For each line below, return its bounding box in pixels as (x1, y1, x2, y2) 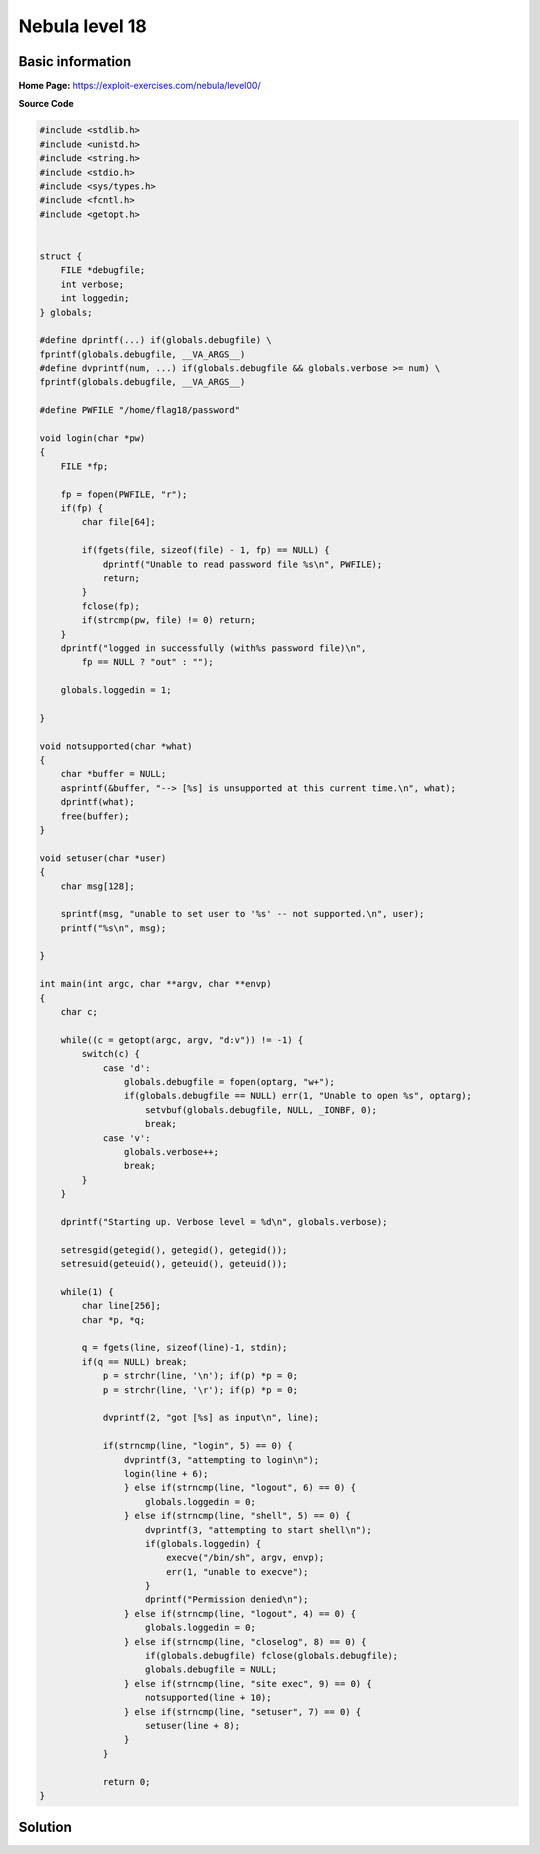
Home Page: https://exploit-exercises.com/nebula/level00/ (18, 80, 261, 92)
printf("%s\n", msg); (60, 922, 167, 934)
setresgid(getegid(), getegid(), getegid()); (60, 1244, 288, 1255)
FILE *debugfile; (60, 265, 146, 276)
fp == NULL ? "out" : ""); (81, 656, 214, 668)
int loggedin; (60, 293, 130, 304)
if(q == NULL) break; (81, 1356, 188, 1367)
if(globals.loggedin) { (145, 1538, 262, 1549)
